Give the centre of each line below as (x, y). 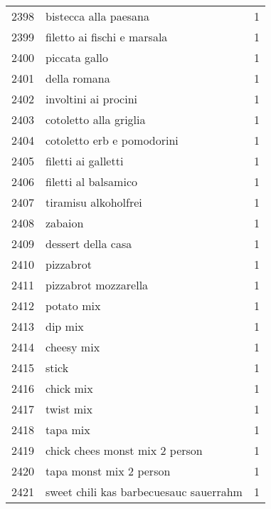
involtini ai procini (91, 99)
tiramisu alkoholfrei (94, 202)
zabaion (65, 223)
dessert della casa (89, 243)
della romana (78, 78)
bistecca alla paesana (97, 16)
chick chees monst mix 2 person (124, 450)
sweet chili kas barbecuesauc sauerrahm (144, 492)
